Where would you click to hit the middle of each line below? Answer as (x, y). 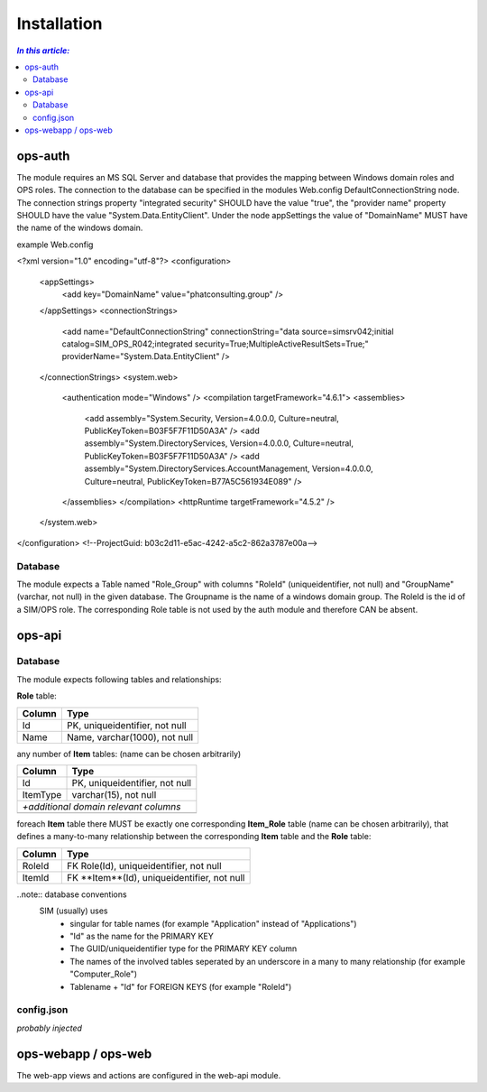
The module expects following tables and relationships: (119, 679)
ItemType (42, 795)
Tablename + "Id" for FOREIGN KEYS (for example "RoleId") (181, 986)
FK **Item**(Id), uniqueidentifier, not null (156, 877)
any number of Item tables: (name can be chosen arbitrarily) (129, 754)
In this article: (43, 51)
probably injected (50, 1028)
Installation (60, 23)
